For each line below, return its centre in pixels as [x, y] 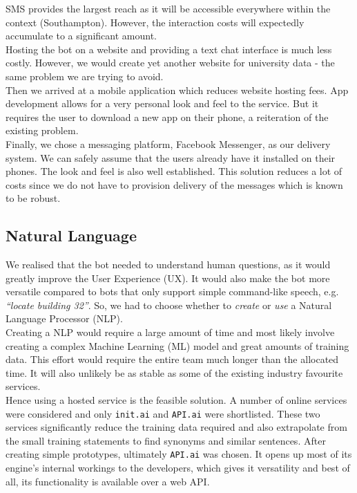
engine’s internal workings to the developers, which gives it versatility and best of [178, 468]
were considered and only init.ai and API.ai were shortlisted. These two [163, 413]
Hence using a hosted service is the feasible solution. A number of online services [176, 400]
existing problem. [42, 130]
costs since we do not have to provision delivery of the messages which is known [174, 184]
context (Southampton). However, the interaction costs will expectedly [155, 22]
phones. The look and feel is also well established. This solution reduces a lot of [174, 171]
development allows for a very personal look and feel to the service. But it [162, 103]
